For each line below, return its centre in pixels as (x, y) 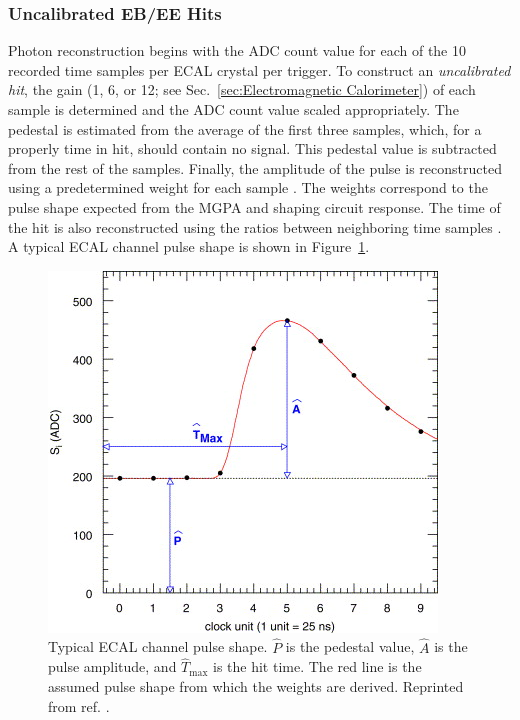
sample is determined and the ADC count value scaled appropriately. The (233, 109)
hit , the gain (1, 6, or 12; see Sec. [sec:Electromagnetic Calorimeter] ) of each (242, 89)
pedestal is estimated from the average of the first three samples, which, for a (245, 128)
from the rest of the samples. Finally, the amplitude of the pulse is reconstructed (255, 167)
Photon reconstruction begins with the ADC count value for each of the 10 (237, 50)
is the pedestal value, (350, 646)
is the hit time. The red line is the (317, 666)
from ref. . (79, 705)
